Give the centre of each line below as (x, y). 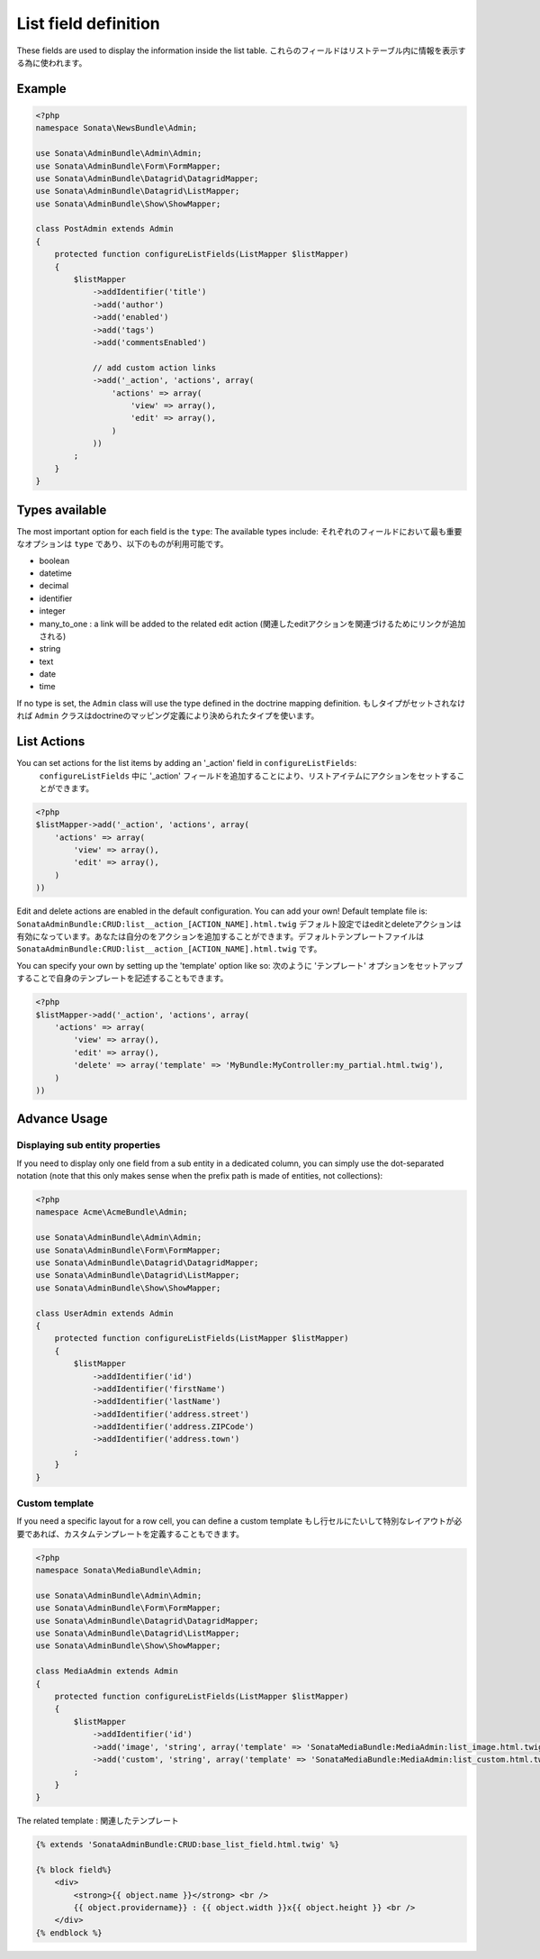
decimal (54, 586)
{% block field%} (74, 1869)
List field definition (89, 23)
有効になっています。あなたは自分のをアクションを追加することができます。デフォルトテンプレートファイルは (220, 936)
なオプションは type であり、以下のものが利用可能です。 (122, 544)
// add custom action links (154, 368)
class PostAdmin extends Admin (105, 229)
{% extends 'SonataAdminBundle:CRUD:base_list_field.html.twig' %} (188, 1845)
